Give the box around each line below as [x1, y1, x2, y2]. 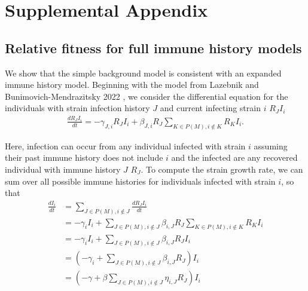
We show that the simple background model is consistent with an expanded [5, 66, 282, 79]
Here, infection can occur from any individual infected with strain [5, 139, 246, 152]
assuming [254, 139, 288, 152]
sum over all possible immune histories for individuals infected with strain [5, 174, 276, 187]
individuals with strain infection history [5, 102, 150, 114]
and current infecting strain [160, 102, 261, 114]
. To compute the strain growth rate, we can [141, 163, 303, 175]
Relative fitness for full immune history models [5, 38, 302, 57]
